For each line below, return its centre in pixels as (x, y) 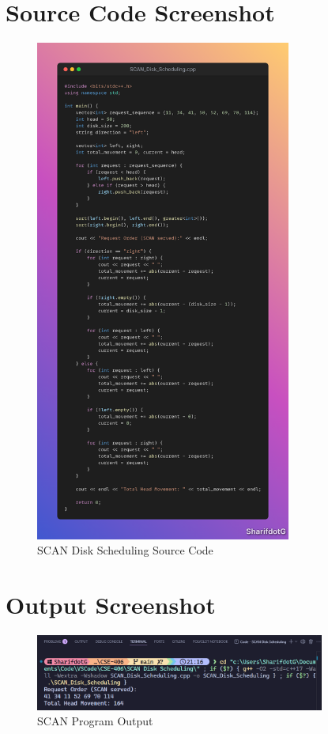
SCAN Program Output (95, 721)
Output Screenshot (111, 604)
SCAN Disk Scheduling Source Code (125, 550)
